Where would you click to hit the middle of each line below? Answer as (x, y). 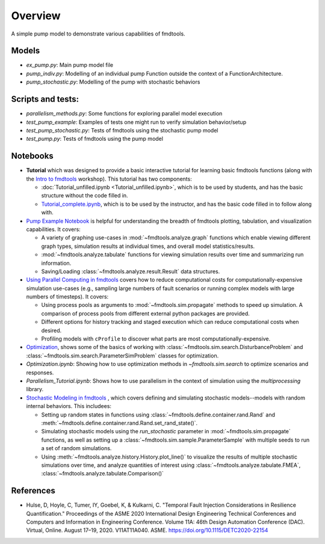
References (33, 491)
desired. (51, 330)
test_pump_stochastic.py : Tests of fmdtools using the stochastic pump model (122, 130)
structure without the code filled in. (85, 196)
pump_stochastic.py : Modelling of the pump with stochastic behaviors (113, 82)
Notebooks (32, 156)
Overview (36, 16)
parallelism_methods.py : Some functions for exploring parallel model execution (124, 114)
